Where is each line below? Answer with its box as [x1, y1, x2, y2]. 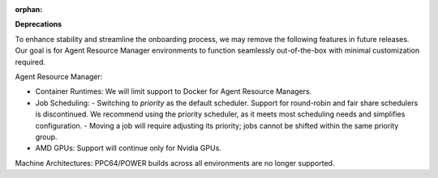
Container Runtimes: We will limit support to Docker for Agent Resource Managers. [35, 87, 312, 96]
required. [15, 57, 46, 66]
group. [35, 132, 58, 142]
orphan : [15, 5, 43, 14]
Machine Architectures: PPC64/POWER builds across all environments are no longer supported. [15, 158, 335, 167]
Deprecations [15, 19, 62, 29]
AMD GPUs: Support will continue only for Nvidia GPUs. [35, 143, 222, 153]
